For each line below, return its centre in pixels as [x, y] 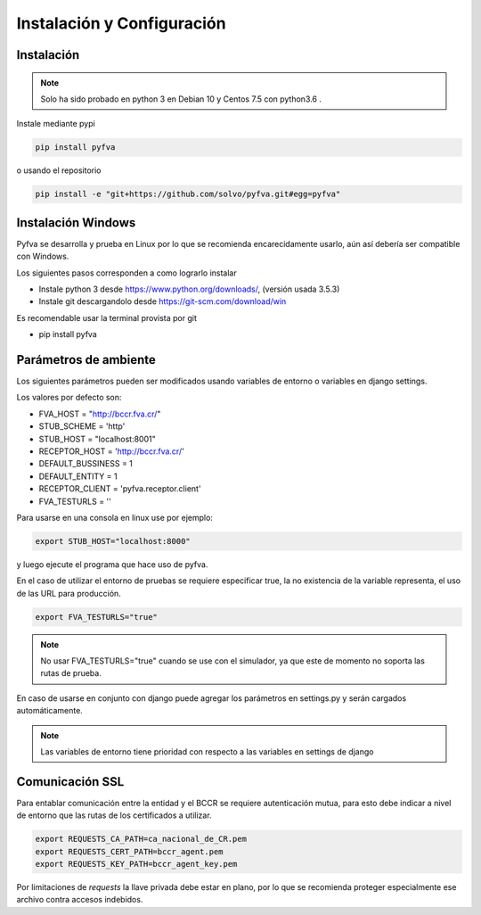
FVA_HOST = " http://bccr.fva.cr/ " [100, 414]
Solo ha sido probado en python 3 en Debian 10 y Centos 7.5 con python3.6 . [181, 99]
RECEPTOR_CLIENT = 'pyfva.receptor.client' [120, 489]
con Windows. [43, 256]
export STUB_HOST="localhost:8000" [113, 541]
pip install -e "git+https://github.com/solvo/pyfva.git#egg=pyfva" [188, 194]
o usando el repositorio [59, 170]
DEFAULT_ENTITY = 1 [78, 476]
